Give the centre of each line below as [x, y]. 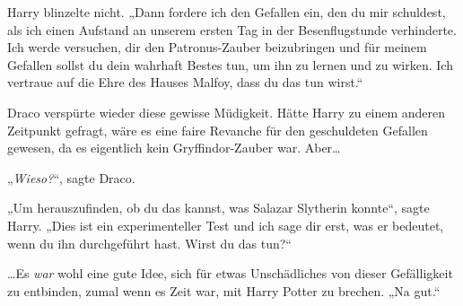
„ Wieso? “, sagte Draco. [71, 177]
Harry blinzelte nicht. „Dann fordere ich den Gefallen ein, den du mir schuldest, [227, 12]
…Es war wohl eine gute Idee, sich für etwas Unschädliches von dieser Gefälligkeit [230, 273]
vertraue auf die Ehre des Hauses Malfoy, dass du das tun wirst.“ [185, 82]
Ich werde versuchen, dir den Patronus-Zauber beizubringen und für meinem [217, 47]
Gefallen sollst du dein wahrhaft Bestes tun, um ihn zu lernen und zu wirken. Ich [230, 64]
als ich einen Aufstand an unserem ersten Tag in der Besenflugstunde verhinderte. [232, 29]
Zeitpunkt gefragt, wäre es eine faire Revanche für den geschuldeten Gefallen [218, 130]
